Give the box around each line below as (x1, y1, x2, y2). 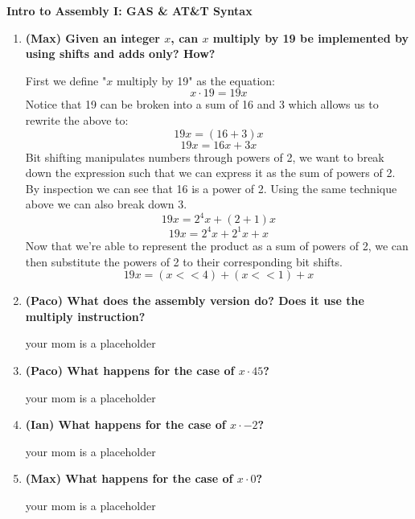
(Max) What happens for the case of (25, 470, 233, 487)
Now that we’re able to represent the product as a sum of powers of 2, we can (25, 237, 409, 253)
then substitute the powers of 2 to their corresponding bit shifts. (25, 253, 343, 270)
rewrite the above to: (25, 111, 129, 128)
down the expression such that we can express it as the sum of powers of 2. (25, 164, 396, 181)
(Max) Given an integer (25, 29, 160, 46)
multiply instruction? (25, 307, 146, 324)
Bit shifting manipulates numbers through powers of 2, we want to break (25, 148, 384, 165)
